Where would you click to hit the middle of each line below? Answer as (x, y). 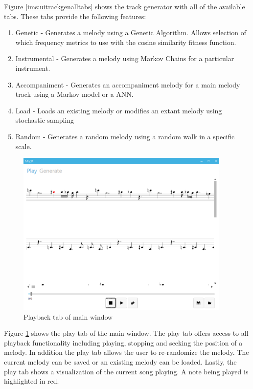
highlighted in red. (32, 381)
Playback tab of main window (68, 316)
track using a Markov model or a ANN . (74, 94)
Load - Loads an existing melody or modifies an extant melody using (119, 110)
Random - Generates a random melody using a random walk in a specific (125, 136)
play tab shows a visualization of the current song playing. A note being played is (126, 371)
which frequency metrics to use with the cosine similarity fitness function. (126, 42)
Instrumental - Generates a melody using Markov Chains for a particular (125, 58)
